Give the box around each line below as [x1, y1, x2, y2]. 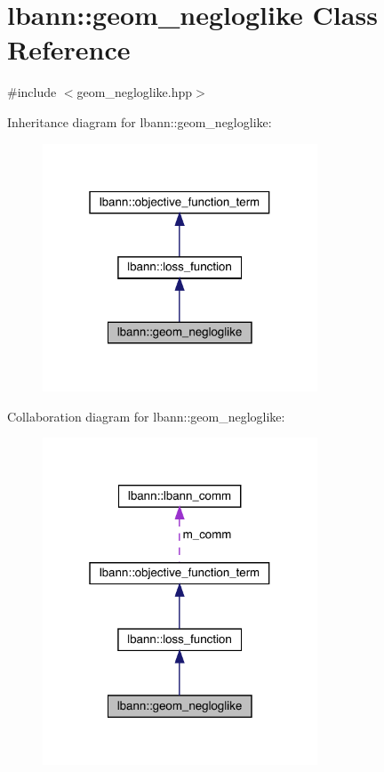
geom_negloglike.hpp [76, 83, 193, 101]
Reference [7, 31, 131, 68]
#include [7, 83, 57, 101]
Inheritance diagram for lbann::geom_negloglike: [7, 112, 272, 131]
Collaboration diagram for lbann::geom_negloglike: [7, 406, 285, 425]
